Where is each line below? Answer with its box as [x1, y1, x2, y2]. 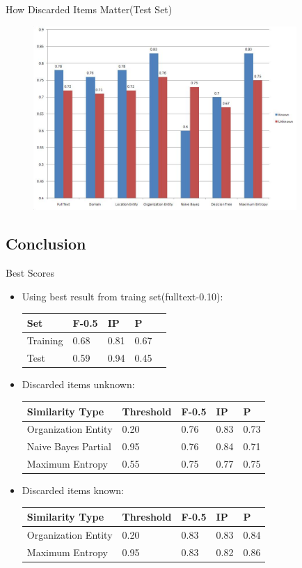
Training [26, 333, 63, 348]
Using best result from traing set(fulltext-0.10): [22, 289, 223, 303]
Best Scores [6, 265, 54, 279]
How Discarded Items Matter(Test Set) [6, 2, 173, 16]
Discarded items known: [22, 483, 125, 498]
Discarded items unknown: [22, 377, 135, 392]
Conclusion [6, 233, 86, 254]
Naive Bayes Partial [26, 439, 111, 454]
